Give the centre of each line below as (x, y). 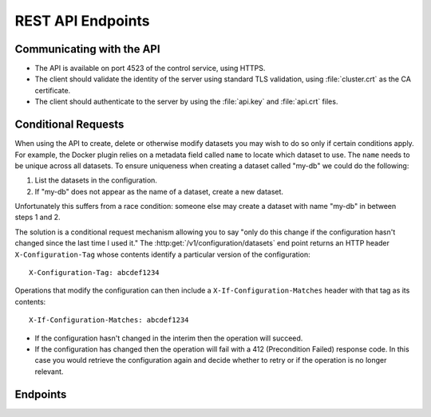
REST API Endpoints (83, 21)
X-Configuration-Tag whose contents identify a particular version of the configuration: (162, 254)
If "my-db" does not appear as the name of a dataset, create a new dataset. (159, 191)
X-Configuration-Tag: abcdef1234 (94, 273)
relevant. (49, 372)
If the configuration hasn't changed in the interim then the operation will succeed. (169, 338)
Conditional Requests (69, 125)
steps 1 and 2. (38, 217)
